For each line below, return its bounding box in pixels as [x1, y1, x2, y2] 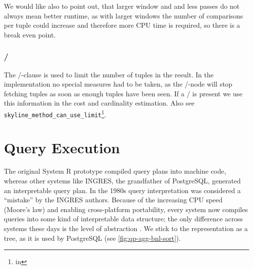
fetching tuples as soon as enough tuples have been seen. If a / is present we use [4, 88, 243, 98]
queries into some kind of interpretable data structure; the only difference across [4, 214, 243, 224]
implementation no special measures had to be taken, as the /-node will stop [4, 79, 233, 89]
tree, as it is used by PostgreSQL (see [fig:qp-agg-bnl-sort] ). [4, 233, 181, 243]
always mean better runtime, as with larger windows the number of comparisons [4, 10, 243, 20]
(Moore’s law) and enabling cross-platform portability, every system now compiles [4, 204, 248, 214]
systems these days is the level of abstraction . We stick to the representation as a [4, 223, 248, 233]
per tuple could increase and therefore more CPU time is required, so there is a [4, 20, 240, 30]
